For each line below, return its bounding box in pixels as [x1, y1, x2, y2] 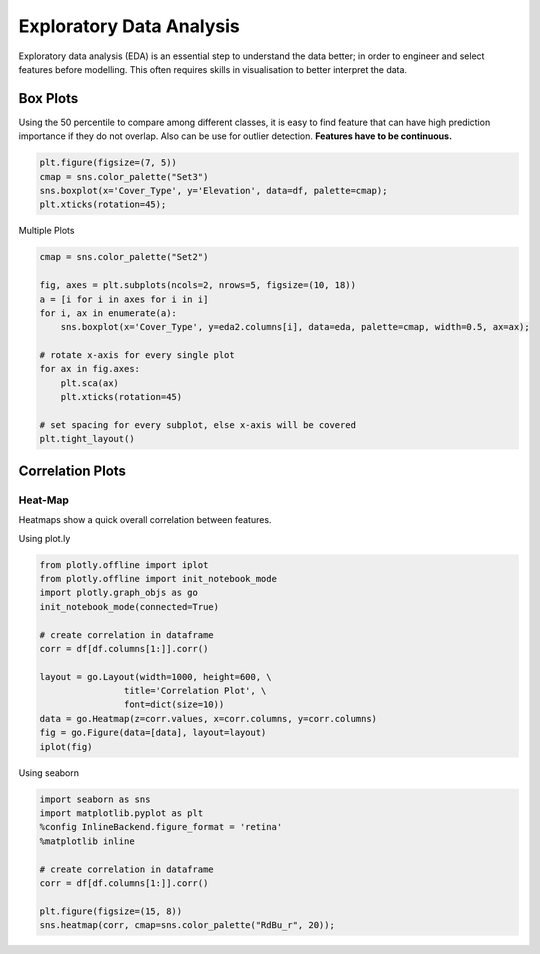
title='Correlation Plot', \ [123, 685, 267, 697]
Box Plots [18, 90, 79, 107]
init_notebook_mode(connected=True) [39, 601, 220, 612]
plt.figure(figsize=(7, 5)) [39, 157, 177, 169]
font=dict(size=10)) [123, 699, 225, 710]
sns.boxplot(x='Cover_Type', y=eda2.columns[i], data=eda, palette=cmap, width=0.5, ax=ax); [60, 321, 530, 333]
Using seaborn [18, 766, 80, 779]
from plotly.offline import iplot [39, 559, 209, 570]
